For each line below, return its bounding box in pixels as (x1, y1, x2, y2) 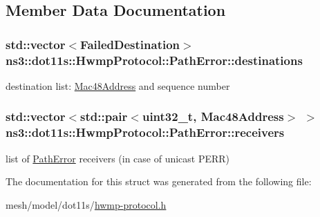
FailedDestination (80, 35, 180, 53)
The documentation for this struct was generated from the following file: (6, 174, 312, 189)
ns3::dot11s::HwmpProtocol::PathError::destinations (6, 51, 303, 68)
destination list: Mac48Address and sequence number (6, 78, 230, 93)
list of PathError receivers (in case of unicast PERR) (6, 151, 230, 165)
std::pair (80, 108, 128, 125)
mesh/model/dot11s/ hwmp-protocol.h (6, 197, 167, 211)
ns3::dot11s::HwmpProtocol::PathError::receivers (6, 124, 285, 141)
